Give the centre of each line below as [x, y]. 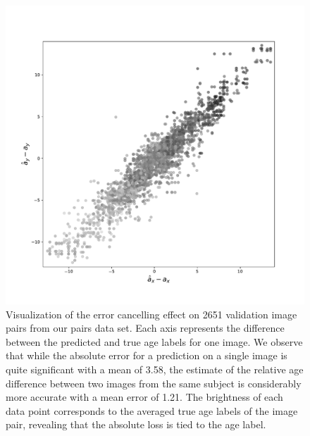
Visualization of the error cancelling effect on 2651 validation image [151, 314]
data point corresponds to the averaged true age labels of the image [152, 410]
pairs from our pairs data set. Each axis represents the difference [145, 328]
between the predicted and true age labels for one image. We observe [154, 341]
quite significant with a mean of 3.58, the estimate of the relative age [155, 369]
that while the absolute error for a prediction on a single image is [147, 355]
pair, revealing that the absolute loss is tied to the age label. [136, 424]
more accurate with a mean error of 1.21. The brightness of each [144, 397]
